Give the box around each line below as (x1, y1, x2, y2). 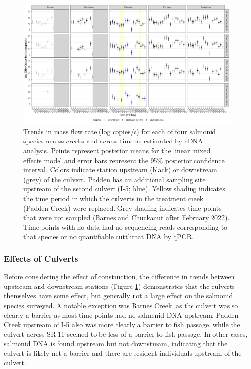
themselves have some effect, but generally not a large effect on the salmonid (4, 290, 233, 301)
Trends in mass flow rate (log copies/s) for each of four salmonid (23, 126, 216, 136)
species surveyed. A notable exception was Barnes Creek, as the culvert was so (4, 300, 238, 310)
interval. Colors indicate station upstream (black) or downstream (23, 164, 217, 175)
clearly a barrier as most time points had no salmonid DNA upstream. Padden (4, 309, 239, 320)
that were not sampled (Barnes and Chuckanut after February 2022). (23, 212, 230, 223)
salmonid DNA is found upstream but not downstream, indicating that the (4, 338, 228, 348)
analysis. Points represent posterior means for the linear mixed (23, 145, 211, 155)
